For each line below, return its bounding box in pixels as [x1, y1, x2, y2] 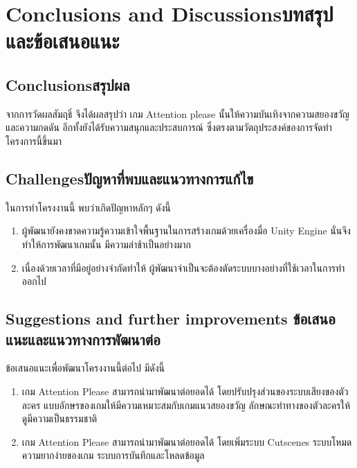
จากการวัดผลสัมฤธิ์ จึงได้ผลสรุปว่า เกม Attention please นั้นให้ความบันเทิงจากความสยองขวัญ [6, 106, 349, 121]
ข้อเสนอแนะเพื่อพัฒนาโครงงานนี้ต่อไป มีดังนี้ [6, 361, 165, 375]
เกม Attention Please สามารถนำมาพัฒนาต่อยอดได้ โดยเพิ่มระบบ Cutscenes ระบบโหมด [21, 434, 352, 449]
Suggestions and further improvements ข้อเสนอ [6, 308, 336, 329]
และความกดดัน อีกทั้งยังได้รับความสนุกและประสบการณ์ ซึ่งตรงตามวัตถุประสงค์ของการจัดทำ [6, 120, 332, 135]
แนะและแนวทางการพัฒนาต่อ [6, 328, 161, 349]
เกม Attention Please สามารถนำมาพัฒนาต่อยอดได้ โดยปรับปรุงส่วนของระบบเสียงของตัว [21, 383, 349, 398]
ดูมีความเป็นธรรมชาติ [21, 411, 98, 426]
